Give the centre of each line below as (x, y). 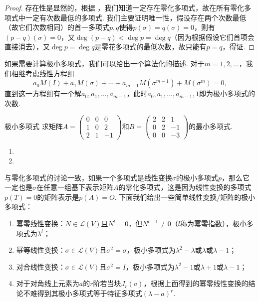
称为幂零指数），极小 (213, 224)
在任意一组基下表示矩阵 (75, 187)
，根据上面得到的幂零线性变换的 (196, 283)
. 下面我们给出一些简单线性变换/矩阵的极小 (185, 197)
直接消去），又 (27, 47)
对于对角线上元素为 (48, 283)
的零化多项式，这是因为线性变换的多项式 (185, 187)
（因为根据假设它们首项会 (212, 37)
